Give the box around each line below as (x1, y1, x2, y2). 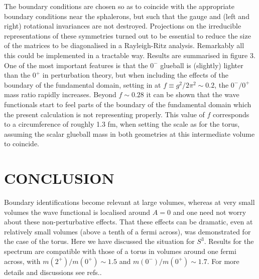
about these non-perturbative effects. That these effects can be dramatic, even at (4, 216, 253, 227)
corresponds (213, 109, 249, 119)
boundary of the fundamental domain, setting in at (4, 79, 161, 90)
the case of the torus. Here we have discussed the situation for (4, 236, 195, 246)
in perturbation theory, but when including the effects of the (42, 70, 228, 80)
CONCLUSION (4, 168, 114, 188)
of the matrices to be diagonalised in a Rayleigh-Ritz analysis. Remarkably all (4, 40, 244, 51)
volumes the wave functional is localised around (4, 206, 151, 217)
